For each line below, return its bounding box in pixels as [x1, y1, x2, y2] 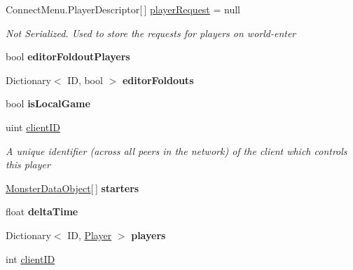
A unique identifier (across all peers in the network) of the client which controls [6, 143, 347, 158]
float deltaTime [6, 204, 78, 219]
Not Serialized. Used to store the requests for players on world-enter [6, 25, 296, 40]
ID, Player [67, 227, 112, 242]
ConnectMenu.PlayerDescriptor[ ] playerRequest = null [6, 2, 241, 16]
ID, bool [67, 72, 103, 87]
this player [6, 157, 50, 172]
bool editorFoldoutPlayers [6, 49, 130, 64]
